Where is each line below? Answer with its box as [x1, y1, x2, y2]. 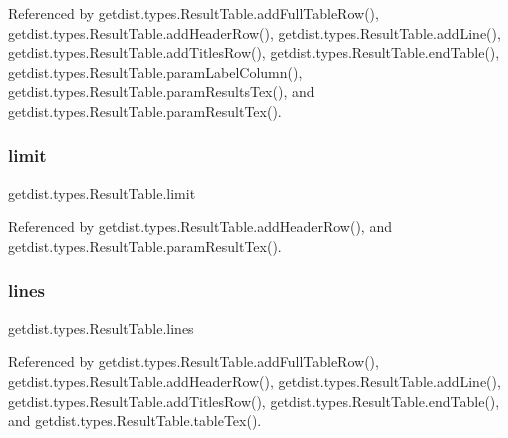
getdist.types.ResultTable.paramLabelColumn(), [8, 61, 303, 82]
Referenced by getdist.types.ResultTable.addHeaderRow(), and [8, 216, 392, 237]
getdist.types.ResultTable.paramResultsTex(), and [8, 81, 315, 102]
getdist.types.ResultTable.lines [8, 317, 194, 338]
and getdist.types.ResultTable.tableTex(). [8, 410, 262, 431]
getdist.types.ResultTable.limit [8, 182, 196, 203]
